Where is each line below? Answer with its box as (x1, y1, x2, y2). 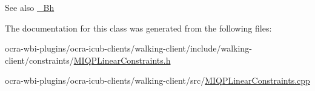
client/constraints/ (5, 53, 74, 66)
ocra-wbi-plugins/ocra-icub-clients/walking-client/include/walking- (5, 42, 252, 55)
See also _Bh (5, 1, 55, 13)
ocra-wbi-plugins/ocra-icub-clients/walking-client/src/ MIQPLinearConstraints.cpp (5, 74, 310, 87)
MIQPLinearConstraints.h (73, 53, 171, 66)
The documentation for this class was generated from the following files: (5, 21, 272, 34)
